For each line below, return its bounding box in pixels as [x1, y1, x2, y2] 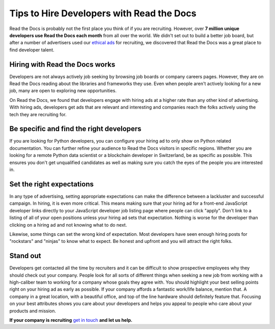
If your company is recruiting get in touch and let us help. [9, 317, 132, 323]
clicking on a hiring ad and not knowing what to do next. [9, 222, 127, 228]
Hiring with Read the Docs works [9, 60, 116, 69]
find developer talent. [9, 46, 54, 53]
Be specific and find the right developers [9, 125, 142, 133]
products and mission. [9, 308, 56, 314]
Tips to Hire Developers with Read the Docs [9, 8, 197, 19]
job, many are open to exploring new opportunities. [9, 88, 117, 94]
